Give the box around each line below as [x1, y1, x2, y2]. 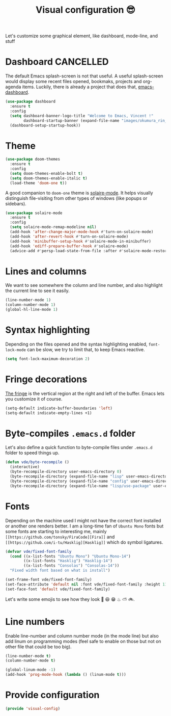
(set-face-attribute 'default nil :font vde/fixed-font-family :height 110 [5, 581, 169, 587]
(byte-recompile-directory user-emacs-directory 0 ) [10, 469, 122, 474]
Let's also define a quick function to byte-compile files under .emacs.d [5, 444, 153, 450]
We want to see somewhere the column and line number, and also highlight [5, 282, 163, 288]
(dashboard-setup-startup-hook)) [10, 123, 81, 128]
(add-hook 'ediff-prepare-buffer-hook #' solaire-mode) [10, 244, 129, 249]
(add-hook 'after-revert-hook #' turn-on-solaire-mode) [10, 234, 129, 239]
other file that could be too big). [5, 644, 72, 650]
